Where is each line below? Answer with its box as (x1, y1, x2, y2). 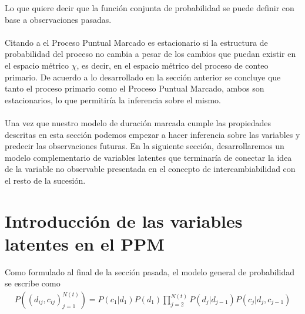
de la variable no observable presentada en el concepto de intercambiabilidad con (5, 163, 296, 175)
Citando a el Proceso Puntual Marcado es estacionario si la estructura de (5, 36, 268, 48)
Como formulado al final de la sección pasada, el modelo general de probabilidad (5, 265, 295, 278)
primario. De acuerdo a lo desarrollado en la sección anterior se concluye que (5, 70, 281, 83)
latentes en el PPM (5, 231, 165, 255)
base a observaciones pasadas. (5, 13, 112, 25)
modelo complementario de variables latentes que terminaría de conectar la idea (5, 151, 292, 163)
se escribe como (5, 277, 61, 289)
